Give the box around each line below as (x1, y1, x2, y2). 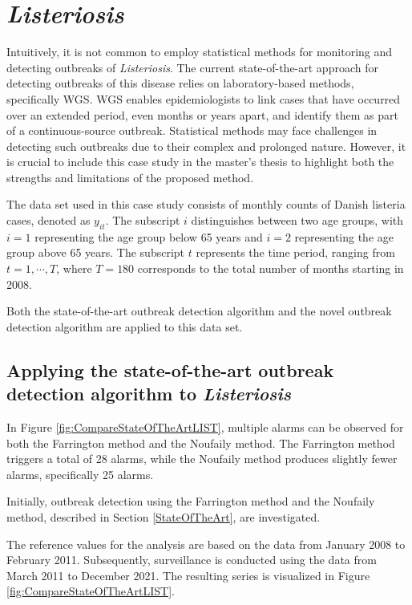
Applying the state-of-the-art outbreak (6, 357, 334, 382)
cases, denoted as (6, 212, 91, 229)
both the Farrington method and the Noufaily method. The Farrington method (6, 434, 395, 451)
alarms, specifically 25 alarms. (6, 465, 154, 482)
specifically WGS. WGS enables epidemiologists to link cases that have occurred (6, 90, 401, 107)
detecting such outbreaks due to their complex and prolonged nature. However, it (6, 137, 406, 154)
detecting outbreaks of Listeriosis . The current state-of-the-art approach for (6, 59, 378, 75)
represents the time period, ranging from (196, 244, 395, 261)
